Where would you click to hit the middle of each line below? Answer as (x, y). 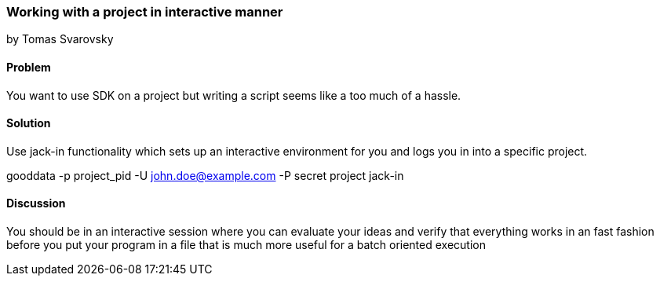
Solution (29, 123)
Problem (29, 67)
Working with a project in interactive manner (145, 12)
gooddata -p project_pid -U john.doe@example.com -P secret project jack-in (205, 175)
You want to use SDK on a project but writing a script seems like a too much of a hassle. (234, 95)
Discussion (36, 203)
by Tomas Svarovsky (60, 39)
